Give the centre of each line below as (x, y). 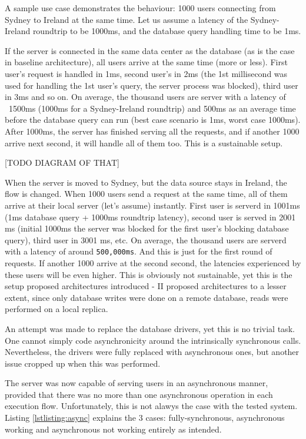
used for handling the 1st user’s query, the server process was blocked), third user (152, 85)
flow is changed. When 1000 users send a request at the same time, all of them (146, 194)
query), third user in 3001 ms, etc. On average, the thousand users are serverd (146, 239)
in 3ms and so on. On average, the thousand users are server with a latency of (145, 97)
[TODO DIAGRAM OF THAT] (62, 162)
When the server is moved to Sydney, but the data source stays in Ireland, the (146, 182)
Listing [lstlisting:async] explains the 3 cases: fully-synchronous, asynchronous (145, 418)
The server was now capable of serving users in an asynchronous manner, (137, 383)
